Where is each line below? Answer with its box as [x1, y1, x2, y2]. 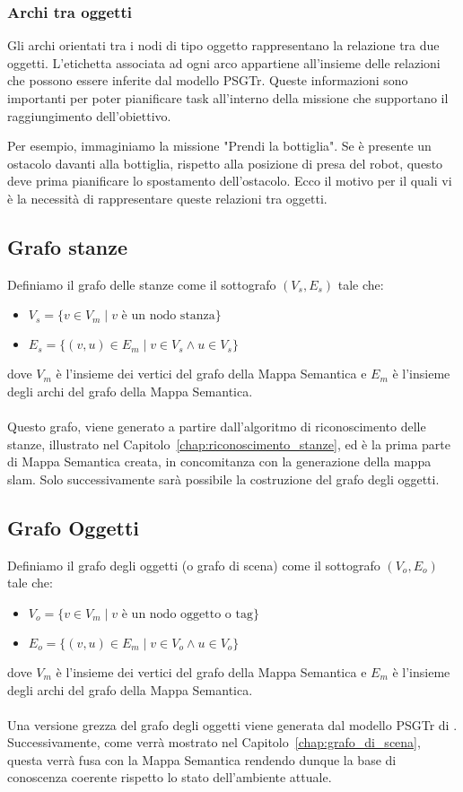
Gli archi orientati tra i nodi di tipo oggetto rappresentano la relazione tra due [7, 36, 440, 55]
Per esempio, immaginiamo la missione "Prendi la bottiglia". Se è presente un [7, 136, 432, 155]
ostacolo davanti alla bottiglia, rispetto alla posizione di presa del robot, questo [7, 153, 443, 172]
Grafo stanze [7, 232, 128, 260]
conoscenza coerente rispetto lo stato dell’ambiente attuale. [7, 768, 332, 787]
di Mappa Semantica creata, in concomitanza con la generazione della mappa [7, 452, 432, 471]
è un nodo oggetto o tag [121, 607, 253, 621]
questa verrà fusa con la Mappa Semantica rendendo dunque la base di [7, 750, 397, 769]
